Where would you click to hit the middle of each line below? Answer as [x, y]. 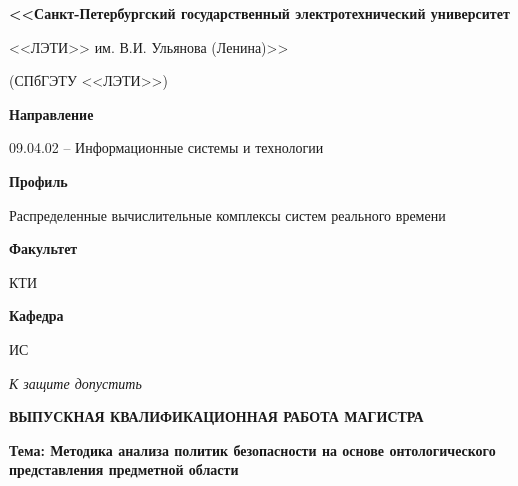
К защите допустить [75, 382]
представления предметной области [124, 469]
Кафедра [36, 315]
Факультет [43, 248]
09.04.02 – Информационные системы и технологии [166, 147]
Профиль [38, 180]
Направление [51, 113]
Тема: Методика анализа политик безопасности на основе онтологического [252, 449]
